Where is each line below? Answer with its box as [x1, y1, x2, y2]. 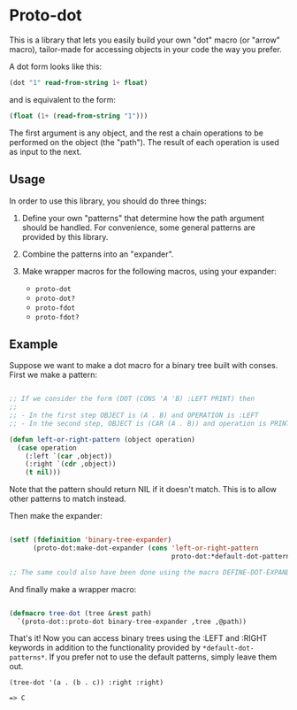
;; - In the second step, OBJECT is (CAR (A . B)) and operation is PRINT [9, 419, 291, 428]
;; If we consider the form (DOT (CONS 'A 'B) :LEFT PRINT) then [9, 395, 255, 404]
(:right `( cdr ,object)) [25, 459, 117, 469]
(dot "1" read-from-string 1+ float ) [9, 78, 148, 87]
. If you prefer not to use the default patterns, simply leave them [44, 652, 278, 662]
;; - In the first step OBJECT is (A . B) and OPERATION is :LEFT [9, 411, 259, 421]
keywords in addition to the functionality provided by [9, 643, 202, 653]
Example [9, 336, 58, 351]
